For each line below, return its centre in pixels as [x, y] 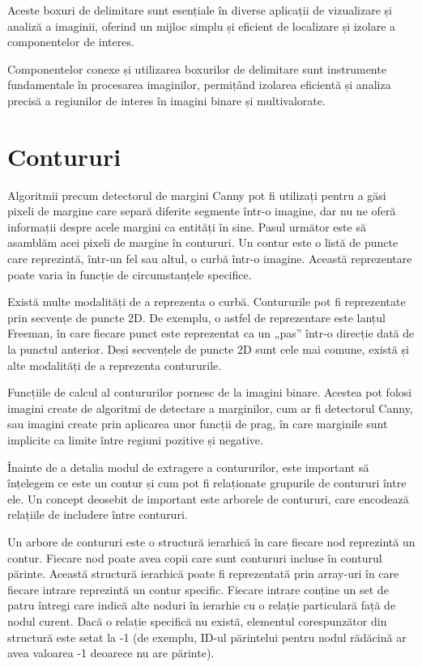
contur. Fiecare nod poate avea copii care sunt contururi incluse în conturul [195, 557]
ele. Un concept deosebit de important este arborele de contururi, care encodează [208, 498]
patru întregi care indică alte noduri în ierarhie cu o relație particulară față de [202, 605]
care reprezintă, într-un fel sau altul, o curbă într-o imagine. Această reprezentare [210, 259]
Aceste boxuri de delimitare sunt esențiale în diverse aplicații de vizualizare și [200, 10]
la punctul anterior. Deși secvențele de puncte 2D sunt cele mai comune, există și [208, 349]
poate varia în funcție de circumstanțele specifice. [130, 274]
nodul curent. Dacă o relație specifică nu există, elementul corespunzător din [197, 620]
